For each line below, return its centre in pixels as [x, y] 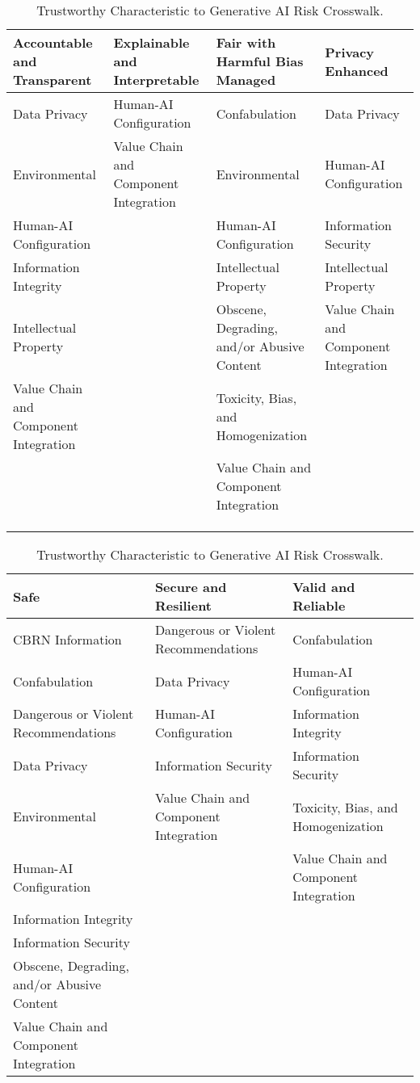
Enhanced [357, 70]
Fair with [246, 42]
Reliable [319, 605]
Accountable [53, 42]
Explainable [151, 42]
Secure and [191, 587]
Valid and [324, 587]
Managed [246, 80]
